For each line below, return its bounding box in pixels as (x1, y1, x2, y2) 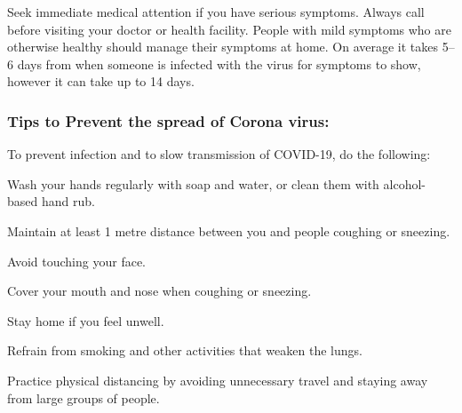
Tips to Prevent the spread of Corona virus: (7, 109, 330, 131)
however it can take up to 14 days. (7, 72, 195, 91)
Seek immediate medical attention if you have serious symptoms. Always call (7, 3, 425, 20)
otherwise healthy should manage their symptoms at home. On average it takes (7, 37, 439, 56)
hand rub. (41, 192, 95, 210)
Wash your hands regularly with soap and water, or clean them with (7, 174, 379, 193)
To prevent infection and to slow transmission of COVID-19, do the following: (7, 145, 431, 163)
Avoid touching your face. (7, 251, 147, 270)
